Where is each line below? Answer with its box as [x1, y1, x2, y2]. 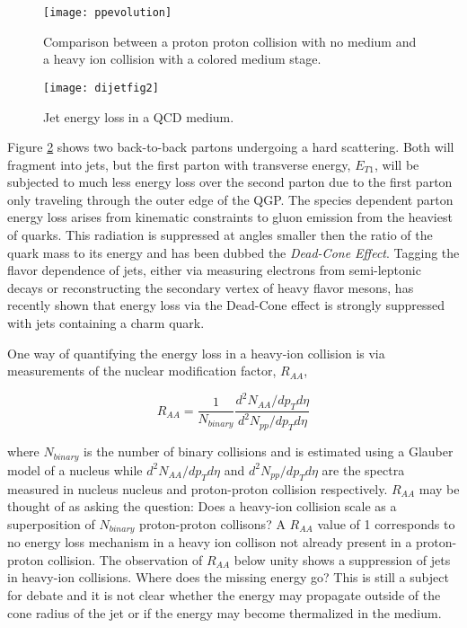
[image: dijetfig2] [43, 81, 159, 94]
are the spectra [322, 460, 405, 479]
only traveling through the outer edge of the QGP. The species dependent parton [7, 190, 454, 208]
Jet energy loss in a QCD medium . [43, 107, 234, 126]
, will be [374, 155, 419, 173]
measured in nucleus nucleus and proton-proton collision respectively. [7, 479, 388, 498]
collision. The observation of [48, 550, 203, 569]
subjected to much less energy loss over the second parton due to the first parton [7, 172, 453, 191]
